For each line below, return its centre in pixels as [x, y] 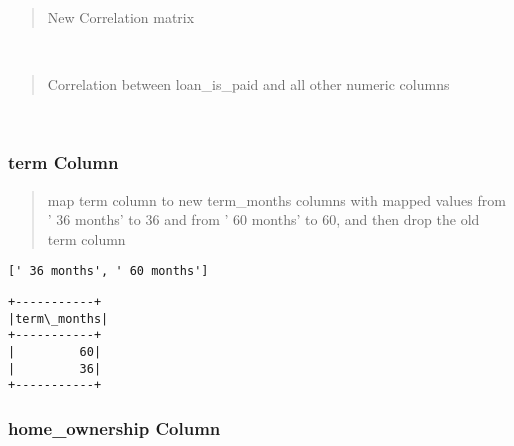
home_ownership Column [114, 427]
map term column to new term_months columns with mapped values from [276, 199]
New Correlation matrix [121, 17]
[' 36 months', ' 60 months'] [108, 271]
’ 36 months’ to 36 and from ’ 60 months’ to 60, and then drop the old [263, 219]
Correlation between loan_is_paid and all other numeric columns [248, 84]
